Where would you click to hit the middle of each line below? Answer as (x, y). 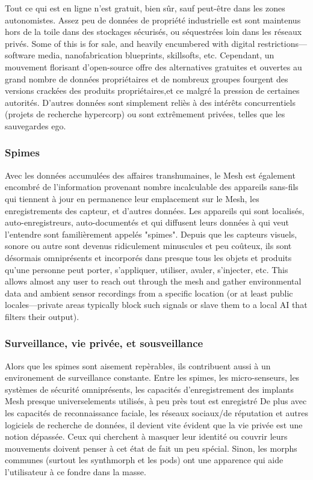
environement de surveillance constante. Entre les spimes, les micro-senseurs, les (152, 377)
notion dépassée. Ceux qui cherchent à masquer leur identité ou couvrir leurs (146, 436)
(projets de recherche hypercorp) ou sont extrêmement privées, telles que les (145, 114)
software (20, 55)
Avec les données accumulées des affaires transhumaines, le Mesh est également (150, 175)
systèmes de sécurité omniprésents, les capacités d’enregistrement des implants (150, 389)
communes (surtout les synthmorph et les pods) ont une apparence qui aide (144, 460)
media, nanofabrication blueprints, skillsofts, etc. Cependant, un (156, 55)
